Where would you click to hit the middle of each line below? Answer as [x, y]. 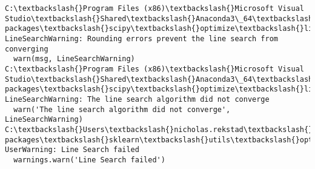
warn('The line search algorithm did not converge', [122, 109]
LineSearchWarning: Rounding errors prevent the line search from [142, 38]
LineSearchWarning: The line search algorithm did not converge [137, 99]
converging [27, 49]
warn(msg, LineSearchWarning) [74, 59]
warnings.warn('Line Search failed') [89, 160]
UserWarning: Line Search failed [72, 150]
